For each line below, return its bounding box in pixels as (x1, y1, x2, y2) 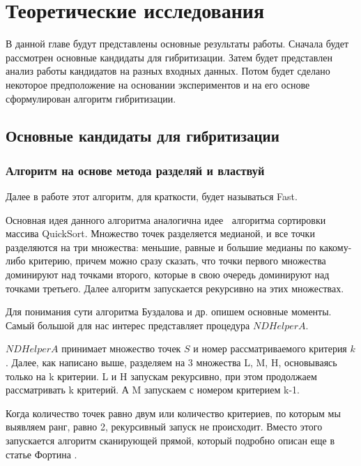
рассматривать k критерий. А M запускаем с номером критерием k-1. (6, 382, 300, 397)
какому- (319, 239, 352, 254)
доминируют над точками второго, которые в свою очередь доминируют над (6, 267, 330, 282)
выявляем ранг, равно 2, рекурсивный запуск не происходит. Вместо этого (6, 419, 323, 434)
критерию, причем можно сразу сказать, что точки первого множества (29, 253, 326, 268)
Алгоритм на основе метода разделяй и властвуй (6, 161, 265, 179)
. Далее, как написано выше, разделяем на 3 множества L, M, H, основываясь (6, 355, 337, 370)
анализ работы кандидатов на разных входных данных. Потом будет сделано (6, 63, 330, 78)
